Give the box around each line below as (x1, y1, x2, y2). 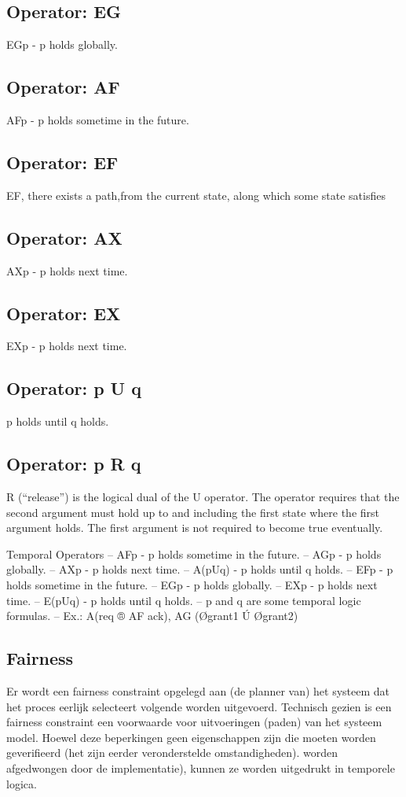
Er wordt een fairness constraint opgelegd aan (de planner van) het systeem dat (6, 682, 390, 699)
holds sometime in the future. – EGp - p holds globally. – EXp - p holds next (6, 576, 378, 592)
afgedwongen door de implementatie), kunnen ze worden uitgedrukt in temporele (6, 759, 395, 776)
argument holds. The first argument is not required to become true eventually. (6, 519, 383, 536)
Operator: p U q (6, 376, 141, 400)
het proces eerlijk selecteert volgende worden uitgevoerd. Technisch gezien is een (6, 698, 392, 714)
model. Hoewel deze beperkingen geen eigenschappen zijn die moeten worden (6, 729, 376, 745)
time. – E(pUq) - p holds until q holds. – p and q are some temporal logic (6, 592, 361, 608)
